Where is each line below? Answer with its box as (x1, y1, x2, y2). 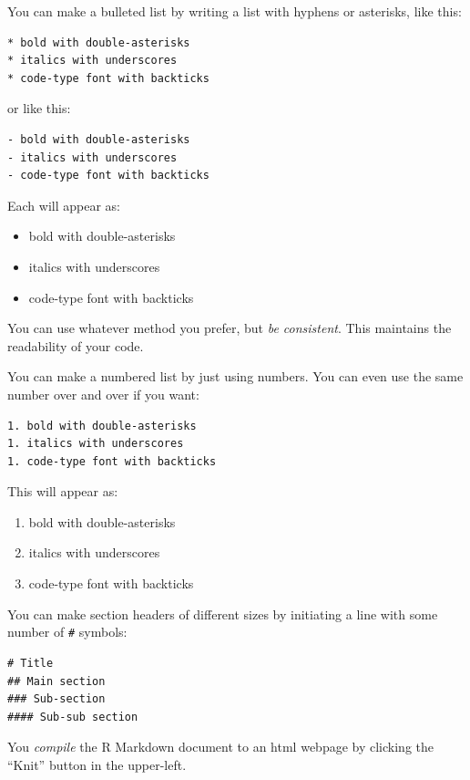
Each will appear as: (7, 195, 120, 214)
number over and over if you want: (7, 384, 199, 403)
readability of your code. (7, 336, 144, 355)
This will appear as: (7, 482, 118, 501)
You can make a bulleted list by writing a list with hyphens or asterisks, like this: (7, 2, 462, 20)
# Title (7, 656, 54, 670)
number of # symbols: (7, 622, 128, 641)
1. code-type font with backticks (7, 454, 217, 468)
